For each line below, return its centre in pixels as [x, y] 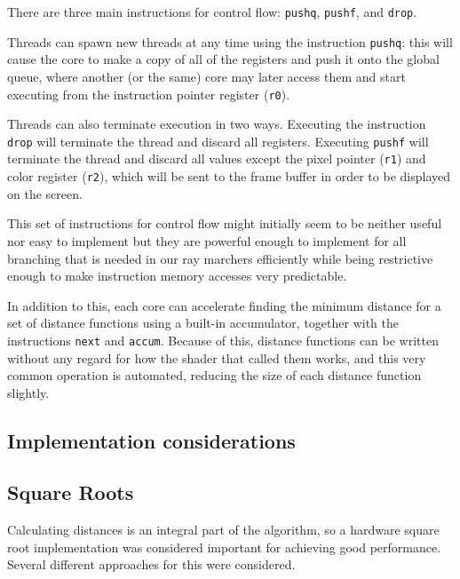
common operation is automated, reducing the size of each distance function [214, 375]
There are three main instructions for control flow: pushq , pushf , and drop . [212, 12]
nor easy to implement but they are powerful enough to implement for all [207, 240]
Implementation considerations [151, 440]
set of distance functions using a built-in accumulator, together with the [203, 323]
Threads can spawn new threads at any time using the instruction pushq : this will [230, 41]
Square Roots [71, 492]
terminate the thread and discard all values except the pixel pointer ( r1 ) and [217, 159]
